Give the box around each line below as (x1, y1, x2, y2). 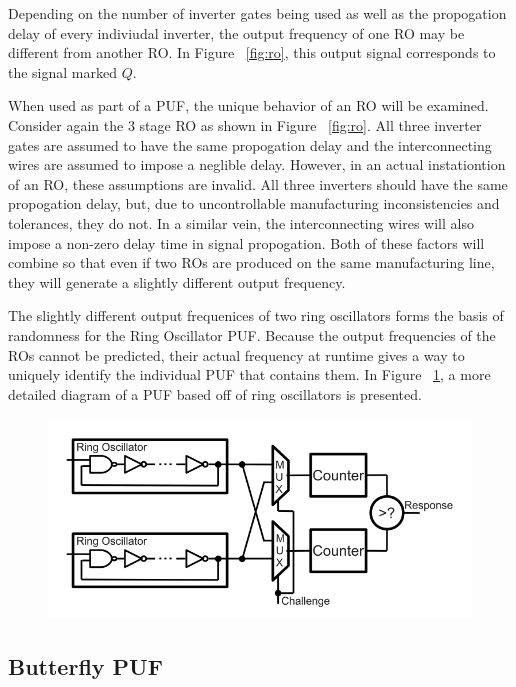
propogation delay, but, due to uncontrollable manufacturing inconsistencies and (8, 193, 500, 214)
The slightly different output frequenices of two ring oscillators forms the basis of (8, 305, 504, 326)
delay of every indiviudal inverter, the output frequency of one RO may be (8, 22, 465, 43)
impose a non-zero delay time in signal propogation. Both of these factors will (8, 232, 485, 253)
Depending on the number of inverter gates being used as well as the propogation (8, 3, 507, 23)
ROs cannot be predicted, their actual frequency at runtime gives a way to (8, 344, 465, 365)
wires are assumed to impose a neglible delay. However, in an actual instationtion (8, 154, 506, 175)
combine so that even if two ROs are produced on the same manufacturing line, (8, 252, 495, 273)
